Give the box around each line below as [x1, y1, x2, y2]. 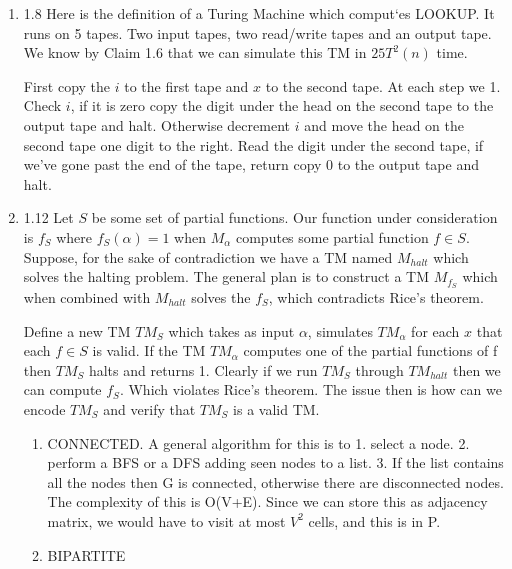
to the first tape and [124, 75, 249, 96]
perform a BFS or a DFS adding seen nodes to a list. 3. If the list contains [47, 452, 504, 473]
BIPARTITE [47, 544, 126, 565]
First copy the [23, 75, 111, 96]
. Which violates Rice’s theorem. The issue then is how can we [119, 379, 502, 400]
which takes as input [168, 320, 295, 341]
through [355, 359, 404, 380]
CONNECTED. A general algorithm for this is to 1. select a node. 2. [47, 432, 470, 453]
